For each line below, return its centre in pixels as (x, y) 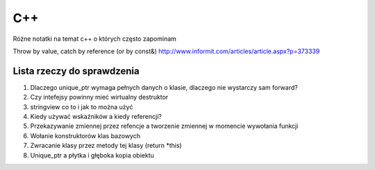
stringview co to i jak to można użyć (82, 106)
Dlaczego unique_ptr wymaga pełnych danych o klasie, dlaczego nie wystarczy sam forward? (164, 87)
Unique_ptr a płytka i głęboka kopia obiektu (92, 155)
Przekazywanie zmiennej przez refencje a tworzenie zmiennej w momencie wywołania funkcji (164, 126)
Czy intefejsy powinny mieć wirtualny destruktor (99, 97)
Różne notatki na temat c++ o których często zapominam (95, 39)
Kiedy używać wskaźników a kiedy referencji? (96, 117)
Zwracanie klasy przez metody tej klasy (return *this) (106, 146)
